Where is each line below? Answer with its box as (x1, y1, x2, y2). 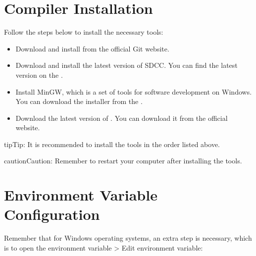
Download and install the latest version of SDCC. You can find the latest (15, 60, 238, 70)
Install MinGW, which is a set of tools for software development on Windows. (15, 86, 252, 97)
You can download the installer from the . (15, 96, 143, 106)
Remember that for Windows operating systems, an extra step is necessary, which (4, 233, 252, 243)
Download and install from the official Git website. (15, 43, 169, 53)
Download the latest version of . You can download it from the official (15, 112, 228, 123)
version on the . (15, 69, 63, 80)
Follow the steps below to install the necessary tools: (4, 27, 163, 37)
